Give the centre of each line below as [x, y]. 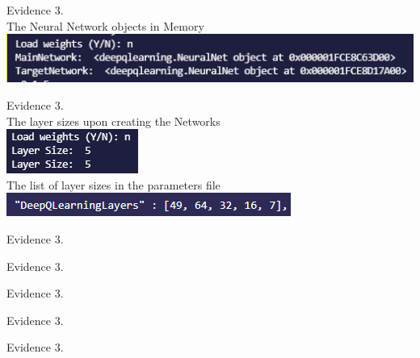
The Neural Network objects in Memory [105, 25]
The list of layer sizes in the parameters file [113, 184]
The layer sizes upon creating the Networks [113, 121]
